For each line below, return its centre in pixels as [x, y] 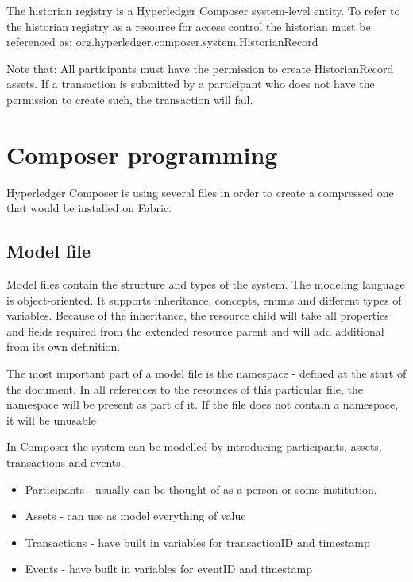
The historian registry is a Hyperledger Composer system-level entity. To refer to [203, 10]
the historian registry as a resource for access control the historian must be [189, 26]
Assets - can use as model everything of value [135, 516]
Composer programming [142, 154]
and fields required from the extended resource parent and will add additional [195, 330]
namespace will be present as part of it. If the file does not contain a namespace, [203, 404]
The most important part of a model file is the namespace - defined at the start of [206, 373]
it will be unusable [51, 419]
